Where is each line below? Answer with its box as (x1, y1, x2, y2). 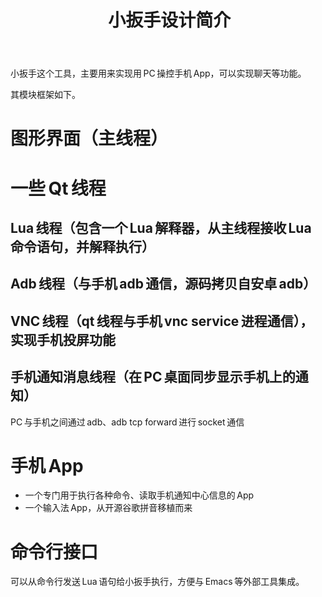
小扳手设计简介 (108, 9, 232, 32)
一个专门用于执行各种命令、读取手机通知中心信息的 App (24, 489, 255, 501)
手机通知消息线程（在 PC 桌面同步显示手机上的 (10, 369, 296, 386)
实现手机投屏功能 (10, 331, 116, 348)
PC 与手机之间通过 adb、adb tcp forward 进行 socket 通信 (10, 416, 245, 428)
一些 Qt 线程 (10, 177, 107, 200)
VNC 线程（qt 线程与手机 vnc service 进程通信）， (10, 312, 314, 330)
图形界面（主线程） (10, 127, 169, 150)
